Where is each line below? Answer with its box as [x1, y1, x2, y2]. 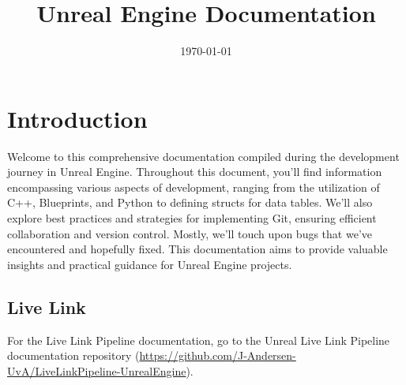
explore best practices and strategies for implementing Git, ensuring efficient [7, 210, 377, 226]
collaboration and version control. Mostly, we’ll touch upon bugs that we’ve [7, 225, 372, 241]
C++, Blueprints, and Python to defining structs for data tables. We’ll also [7, 194, 373, 211]
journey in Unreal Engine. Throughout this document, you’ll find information [7, 163, 382, 180]
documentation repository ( [7, 347, 140, 364]
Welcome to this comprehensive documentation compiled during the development [7, 148, 400, 164]
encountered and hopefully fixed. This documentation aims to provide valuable [7, 241, 388, 257]
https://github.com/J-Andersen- [139, 347, 296, 364]
